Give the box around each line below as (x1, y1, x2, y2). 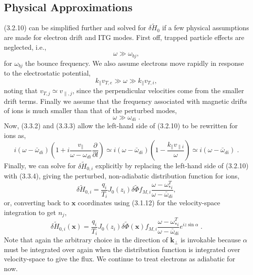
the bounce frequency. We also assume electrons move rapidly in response (25, 58, 244, 68)
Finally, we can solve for (4, 160, 76, 171)
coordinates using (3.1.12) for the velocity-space (78, 197, 220, 208)
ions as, (4, 130, 26, 140)
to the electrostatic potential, (4, 68, 91, 78)
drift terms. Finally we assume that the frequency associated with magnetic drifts (4, 96, 247, 106)
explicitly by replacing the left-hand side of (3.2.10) (95, 160, 249, 171)
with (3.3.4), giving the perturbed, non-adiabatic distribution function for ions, (4, 171, 239, 181)
